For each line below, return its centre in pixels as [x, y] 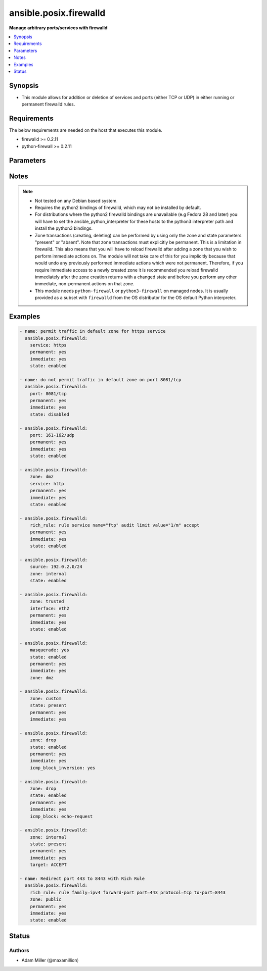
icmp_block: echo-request [61, 816]
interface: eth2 [49, 608]
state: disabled [49, 414]
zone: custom [46, 698]
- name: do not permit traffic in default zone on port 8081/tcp [100, 380]
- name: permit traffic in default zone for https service [92, 331]
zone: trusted [47, 601]
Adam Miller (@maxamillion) [50, 960]
